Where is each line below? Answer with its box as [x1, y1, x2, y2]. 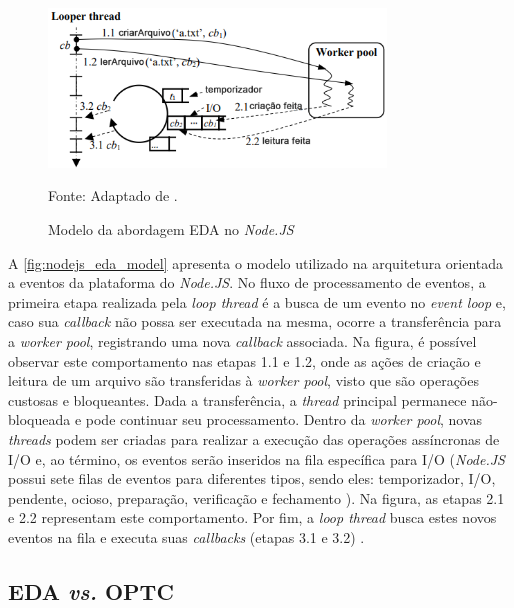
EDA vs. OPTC [8, 575, 174, 606]
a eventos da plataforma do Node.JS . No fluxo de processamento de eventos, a [8, 272, 486, 293]
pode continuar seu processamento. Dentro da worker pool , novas [85, 409, 483, 430]
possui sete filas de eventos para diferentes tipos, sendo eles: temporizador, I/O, [8, 468, 496, 489]
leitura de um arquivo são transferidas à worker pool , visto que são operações [8, 370, 479, 391]
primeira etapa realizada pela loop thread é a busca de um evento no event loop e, [8, 291, 506, 312]
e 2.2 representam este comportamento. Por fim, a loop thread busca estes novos [8, 507, 497, 528]
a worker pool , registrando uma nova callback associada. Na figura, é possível [8, 331, 477, 352]
